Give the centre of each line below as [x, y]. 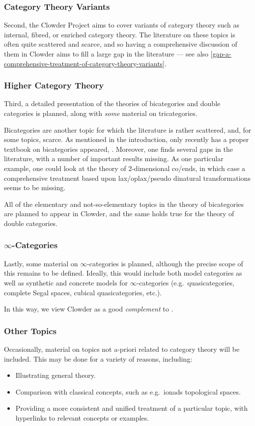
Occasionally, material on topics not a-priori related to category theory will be [122, 349]
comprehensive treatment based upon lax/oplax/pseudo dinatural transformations [127, 178]
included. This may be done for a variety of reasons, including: [98, 358]
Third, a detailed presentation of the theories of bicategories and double [112, 103]
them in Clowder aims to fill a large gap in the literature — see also [106, 54]
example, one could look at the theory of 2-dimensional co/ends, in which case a [125, 168]
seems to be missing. [35, 187]
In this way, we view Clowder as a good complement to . [89, 309]
